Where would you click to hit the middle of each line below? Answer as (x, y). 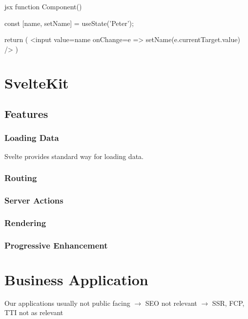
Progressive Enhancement (56, 245)
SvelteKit (37, 82)
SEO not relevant (171, 303)
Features (26, 114)
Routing (21, 178)
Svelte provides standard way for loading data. (74, 156)
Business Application (76, 279)
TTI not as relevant (34, 312)
